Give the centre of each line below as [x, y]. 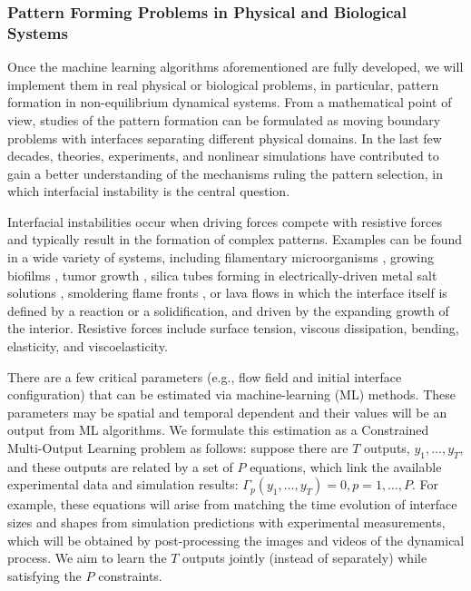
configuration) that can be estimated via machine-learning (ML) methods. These [232, 394]
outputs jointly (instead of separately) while [305, 558]
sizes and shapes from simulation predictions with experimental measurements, [226, 522]
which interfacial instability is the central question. [149, 191]
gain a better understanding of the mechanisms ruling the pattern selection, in [225, 173]
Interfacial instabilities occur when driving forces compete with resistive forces [225, 221]
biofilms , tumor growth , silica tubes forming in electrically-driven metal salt [222, 275]
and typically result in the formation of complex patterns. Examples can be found [235, 239]
